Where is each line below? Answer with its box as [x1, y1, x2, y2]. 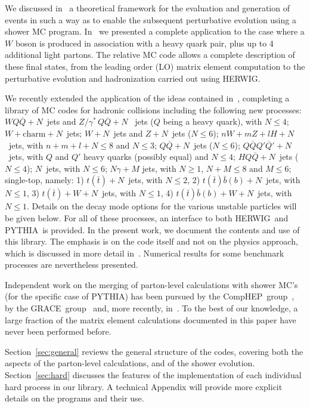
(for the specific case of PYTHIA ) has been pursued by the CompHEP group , [5, 290, 294, 302]
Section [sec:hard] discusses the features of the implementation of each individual [5, 369, 302, 381]
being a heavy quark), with [163, 115, 262, 128]
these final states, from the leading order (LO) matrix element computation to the [5, 60, 305, 72]
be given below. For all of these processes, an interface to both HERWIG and [5, 211, 289, 224]
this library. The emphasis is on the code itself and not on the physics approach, [5, 235, 298, 248]
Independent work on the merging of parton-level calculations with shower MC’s [5, 278, 298, 290]
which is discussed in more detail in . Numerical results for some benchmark [5, 246, 284, 259]
